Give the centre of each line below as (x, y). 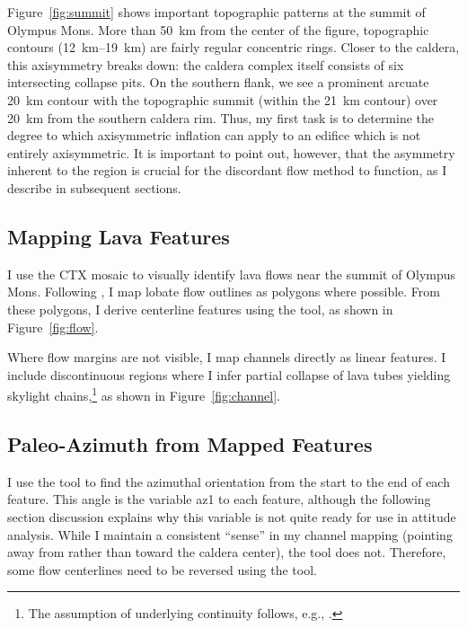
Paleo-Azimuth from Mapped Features (190, 443)
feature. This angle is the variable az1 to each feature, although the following (219, 499)
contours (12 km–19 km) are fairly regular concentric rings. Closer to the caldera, (233, 47)
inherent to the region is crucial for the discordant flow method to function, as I (227, 170)
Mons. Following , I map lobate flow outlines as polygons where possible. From (224, 292)
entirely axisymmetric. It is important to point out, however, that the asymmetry (231, 152)
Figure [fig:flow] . (53, 327)
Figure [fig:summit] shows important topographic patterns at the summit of (216, 12)
